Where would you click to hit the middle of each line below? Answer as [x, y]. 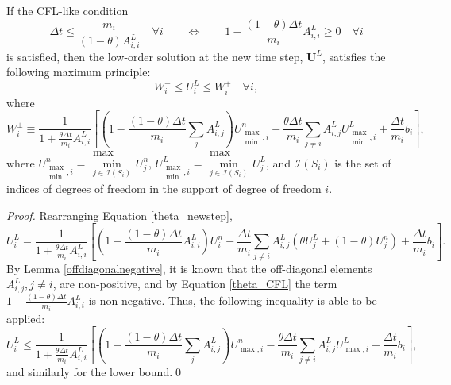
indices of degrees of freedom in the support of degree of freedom [164, 188]
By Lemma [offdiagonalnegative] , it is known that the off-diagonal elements [189, 268]
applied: [26, 318]
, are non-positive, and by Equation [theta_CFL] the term [195, 284]
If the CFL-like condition [67, 10]
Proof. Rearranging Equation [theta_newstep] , [119, 215]
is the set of [363, 162]
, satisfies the [354, 56]
